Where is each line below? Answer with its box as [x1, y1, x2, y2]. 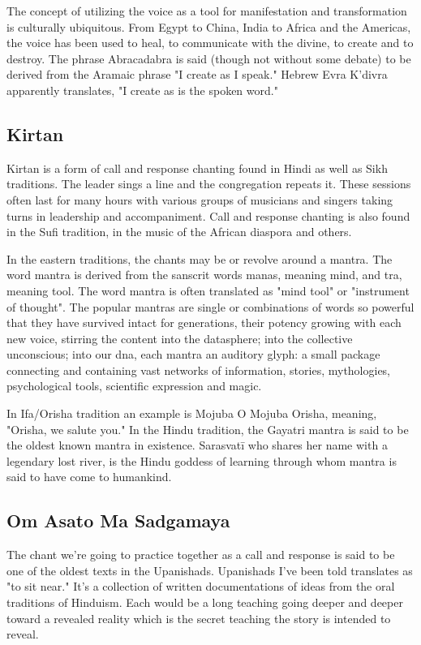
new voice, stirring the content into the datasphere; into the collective [6, 329, 353, 346]
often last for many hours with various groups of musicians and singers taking [6, 191, 393, 208]
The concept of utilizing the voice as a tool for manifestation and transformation [6, 2, 407, 19]
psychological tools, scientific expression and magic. [6, 377, 262, 394]
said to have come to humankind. [6, 468, 172, 485]
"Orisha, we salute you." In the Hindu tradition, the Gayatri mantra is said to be [6, 420, 409, 437]
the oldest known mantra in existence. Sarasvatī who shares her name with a [6, 436, 388, 454]
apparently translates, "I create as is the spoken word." [6, 81, 278, 98]
